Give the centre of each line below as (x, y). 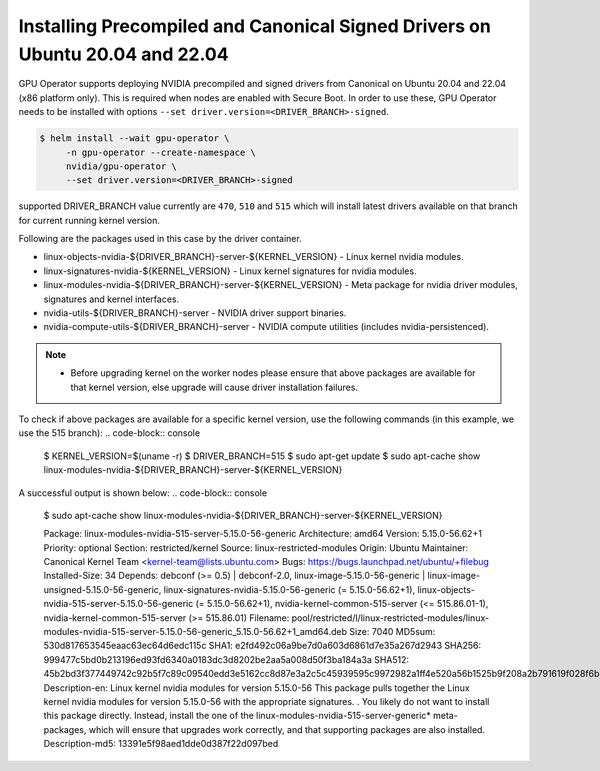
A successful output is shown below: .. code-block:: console (143, 492)
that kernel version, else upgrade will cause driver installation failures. (214, 387)
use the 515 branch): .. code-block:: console (109, 433)
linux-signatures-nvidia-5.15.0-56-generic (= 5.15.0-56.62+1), (289, 589)
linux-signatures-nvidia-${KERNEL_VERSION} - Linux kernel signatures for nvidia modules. (230, 271)
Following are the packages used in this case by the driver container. (160, 239)
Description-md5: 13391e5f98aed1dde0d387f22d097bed (161, 744)
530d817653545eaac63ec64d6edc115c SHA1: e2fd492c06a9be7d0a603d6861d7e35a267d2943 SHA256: (262, 646)
